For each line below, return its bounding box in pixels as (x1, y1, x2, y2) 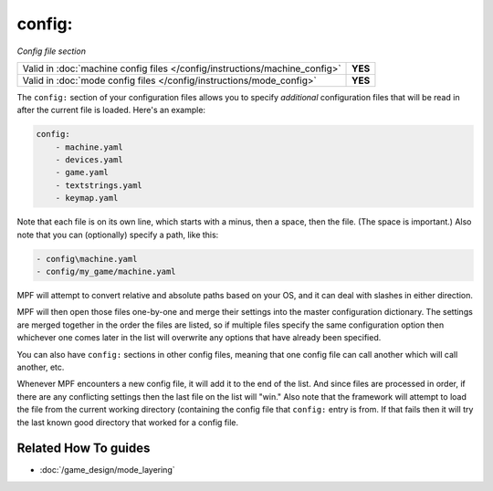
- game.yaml (55, 167, 110, 178)
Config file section (16, 46, 87, 57)
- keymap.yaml (55, 193, 119, 204)
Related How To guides (16, 441, 151, 456)
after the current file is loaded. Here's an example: (16, 105, 205, 116)
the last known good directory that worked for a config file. (16, 416, 239, 428)
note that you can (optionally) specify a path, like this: (16, 229, 219, 240)
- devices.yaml (55, 155, 123, 165)
